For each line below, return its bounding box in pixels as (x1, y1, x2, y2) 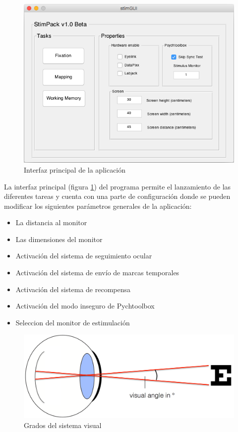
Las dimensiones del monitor (15, 234, 103, 244)
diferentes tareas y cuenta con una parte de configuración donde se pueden (4, 191, 231, 201)
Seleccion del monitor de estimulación (15, 317, 130, 327)
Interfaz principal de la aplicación (24, 164, 126, 175)
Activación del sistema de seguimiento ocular (15, 250, 152, 261)
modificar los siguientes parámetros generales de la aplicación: (4, 200, 192, 211)
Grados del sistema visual (24, 420, 102, 430)
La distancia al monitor (15, 217, 87, 228)
